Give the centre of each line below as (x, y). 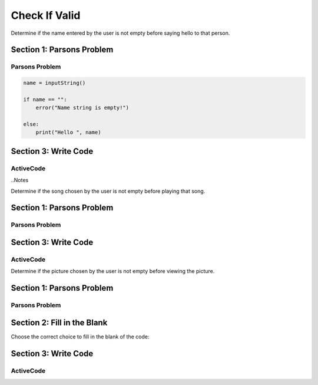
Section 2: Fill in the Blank (59, 322)
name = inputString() (54, 83)
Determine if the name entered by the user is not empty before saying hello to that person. (120, 33)
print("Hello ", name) (68, 132)
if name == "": (45, 99)
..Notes (20, 180)
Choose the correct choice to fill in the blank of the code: (80, 337)
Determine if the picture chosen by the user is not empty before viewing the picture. (113, 271)
